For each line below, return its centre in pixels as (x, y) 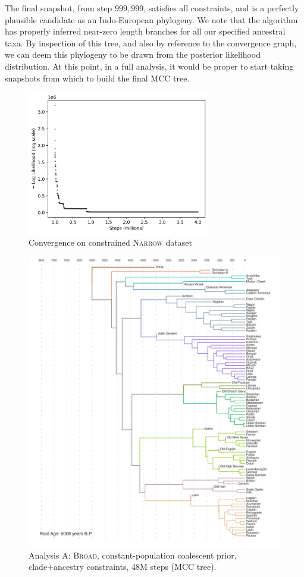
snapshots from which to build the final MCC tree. (97, 78)
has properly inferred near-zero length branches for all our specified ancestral (145, 31)
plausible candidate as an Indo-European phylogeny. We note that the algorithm (151, 19)
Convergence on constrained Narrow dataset (110, 242)
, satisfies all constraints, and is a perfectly (221, 8)
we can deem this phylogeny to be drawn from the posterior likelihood (133, 54)
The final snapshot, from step (59, 8)
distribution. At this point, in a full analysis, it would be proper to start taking (149, 66)
